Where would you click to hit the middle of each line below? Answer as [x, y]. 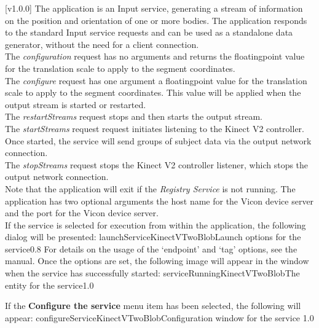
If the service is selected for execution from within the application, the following [156, 225]
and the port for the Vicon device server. [82, 213]
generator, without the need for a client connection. [102, 44]
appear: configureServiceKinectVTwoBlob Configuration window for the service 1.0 [159, 317]
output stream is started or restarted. [76, 104]
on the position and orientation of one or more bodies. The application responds [156, 20]
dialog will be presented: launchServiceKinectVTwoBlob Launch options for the [153, 237]
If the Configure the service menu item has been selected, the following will [153, 306]
